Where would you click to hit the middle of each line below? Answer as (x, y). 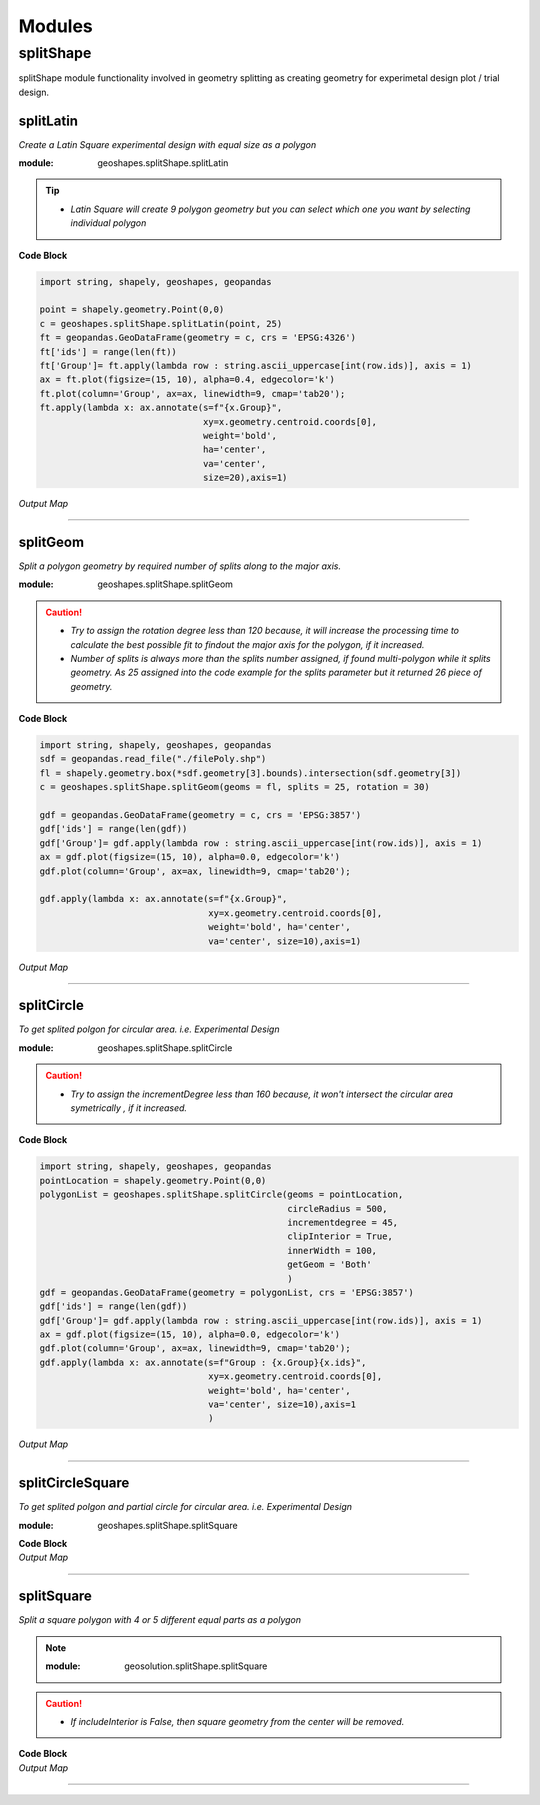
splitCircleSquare (74, 1483)
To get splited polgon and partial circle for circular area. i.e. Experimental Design (185, 1507)
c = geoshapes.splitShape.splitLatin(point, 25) (161, 323)
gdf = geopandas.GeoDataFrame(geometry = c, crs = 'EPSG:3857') (200, 815)
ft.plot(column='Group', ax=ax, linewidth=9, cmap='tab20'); (192, 393)
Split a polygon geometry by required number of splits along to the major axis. (180, 566)
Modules (56, 26)
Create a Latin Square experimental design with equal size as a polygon (167, 144)
